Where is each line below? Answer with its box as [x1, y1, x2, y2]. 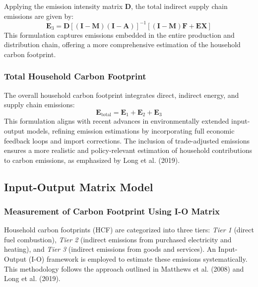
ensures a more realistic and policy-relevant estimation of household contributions [4, 145, 252, 155]
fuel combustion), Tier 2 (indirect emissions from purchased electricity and [4, 234, 232, 244]
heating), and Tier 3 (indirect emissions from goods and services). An [4, 244, 216, 254]
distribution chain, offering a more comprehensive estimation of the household [4, 39, 241, 50]
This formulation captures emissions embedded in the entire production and [4, 29, 235, 40]
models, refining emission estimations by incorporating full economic [26, 125, 235, 136]
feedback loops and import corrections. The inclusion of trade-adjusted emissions [4, 135, 250, 145]
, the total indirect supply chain [131, 1, 228, 11]
